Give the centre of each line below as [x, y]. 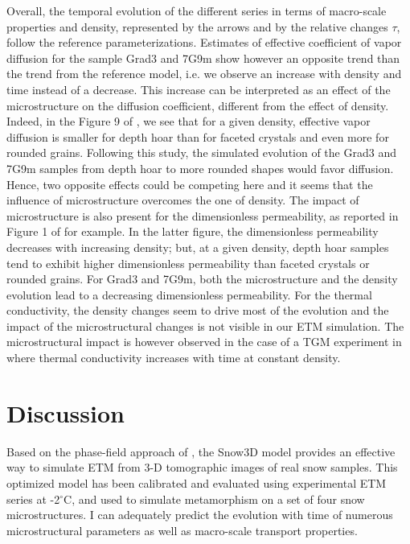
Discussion [66, 412]
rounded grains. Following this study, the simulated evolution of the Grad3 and [201, 152]
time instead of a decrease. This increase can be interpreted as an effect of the [199, 89]
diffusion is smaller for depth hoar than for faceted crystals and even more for [198, 136]
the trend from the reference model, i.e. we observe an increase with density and [204, 74]
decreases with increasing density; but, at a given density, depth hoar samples [198, 247]
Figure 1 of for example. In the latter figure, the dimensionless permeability [193, 231]
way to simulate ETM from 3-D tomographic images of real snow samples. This [202, 467]
